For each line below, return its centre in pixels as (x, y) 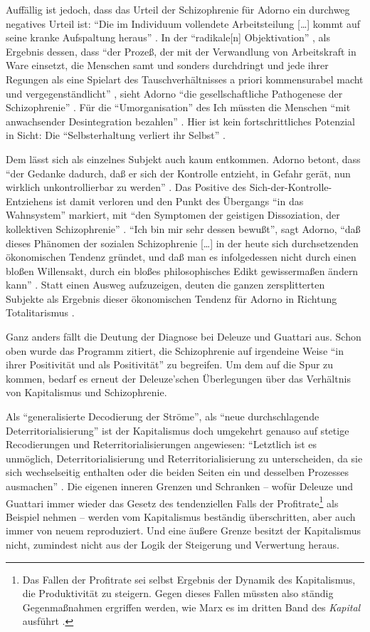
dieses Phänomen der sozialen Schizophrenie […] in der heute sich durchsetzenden (182, 243)
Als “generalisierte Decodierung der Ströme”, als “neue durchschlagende (163, 416)
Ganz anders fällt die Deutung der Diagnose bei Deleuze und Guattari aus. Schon (184, 337)
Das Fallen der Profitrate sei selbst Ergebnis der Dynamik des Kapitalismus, (189, 579)
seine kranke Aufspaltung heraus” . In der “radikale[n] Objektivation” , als (168, 37)
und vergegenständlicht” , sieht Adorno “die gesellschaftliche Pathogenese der (174, 93)
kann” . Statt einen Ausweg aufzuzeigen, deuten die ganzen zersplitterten (165, 285)
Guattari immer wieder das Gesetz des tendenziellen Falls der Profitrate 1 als (172, 502)
